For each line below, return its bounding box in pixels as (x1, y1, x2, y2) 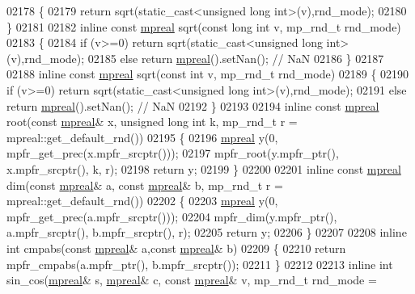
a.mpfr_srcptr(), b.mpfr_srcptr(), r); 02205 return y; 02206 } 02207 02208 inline (6, 224, 407, 241)
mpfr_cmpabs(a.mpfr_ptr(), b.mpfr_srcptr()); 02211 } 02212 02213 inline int (6, 255, 393, 272)
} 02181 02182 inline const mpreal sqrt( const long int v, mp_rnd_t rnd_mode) (6, 18, 401, 35)
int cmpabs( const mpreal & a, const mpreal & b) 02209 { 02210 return (6, 239, 346, 256)
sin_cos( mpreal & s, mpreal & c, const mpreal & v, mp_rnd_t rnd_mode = (6, 271, 377, 288)
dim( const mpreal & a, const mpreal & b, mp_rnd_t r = (6, 176, 283, 193)
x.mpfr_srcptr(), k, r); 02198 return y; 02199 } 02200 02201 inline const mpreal (6, 160, 401, 177)
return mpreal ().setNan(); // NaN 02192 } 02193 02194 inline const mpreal (6, 97, 379, 114)
